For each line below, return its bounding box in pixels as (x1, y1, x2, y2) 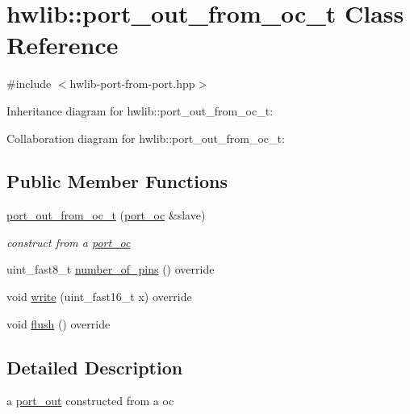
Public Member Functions (6, 169, 228, 194)
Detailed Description (6, 354, 183, 379)
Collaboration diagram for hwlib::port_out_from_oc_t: (6, 129, 285, 146)
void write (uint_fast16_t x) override (6, 288, 192, 305)
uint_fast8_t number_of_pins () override (6, 261, 215, 278)
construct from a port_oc (6, 233, 131, 250)
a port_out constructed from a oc (6, 392, 174, 409)
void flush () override (6, 315, 111, 332)
